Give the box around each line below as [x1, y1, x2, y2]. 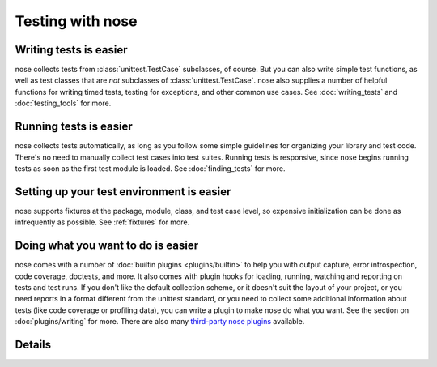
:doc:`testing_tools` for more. [15, 98, 112, 109]
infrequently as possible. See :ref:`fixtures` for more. [15, 217, 190, 227]
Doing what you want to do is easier [15, 239, 199, 253]
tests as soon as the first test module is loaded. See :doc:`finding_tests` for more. [15, 163, 286, 173]
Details [15, 337, 52, 352]
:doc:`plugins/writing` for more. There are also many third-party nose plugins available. [15, 317, 305, 326]
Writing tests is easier [15, 43, 128, 57]
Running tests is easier [15, 120, 133, 134]
